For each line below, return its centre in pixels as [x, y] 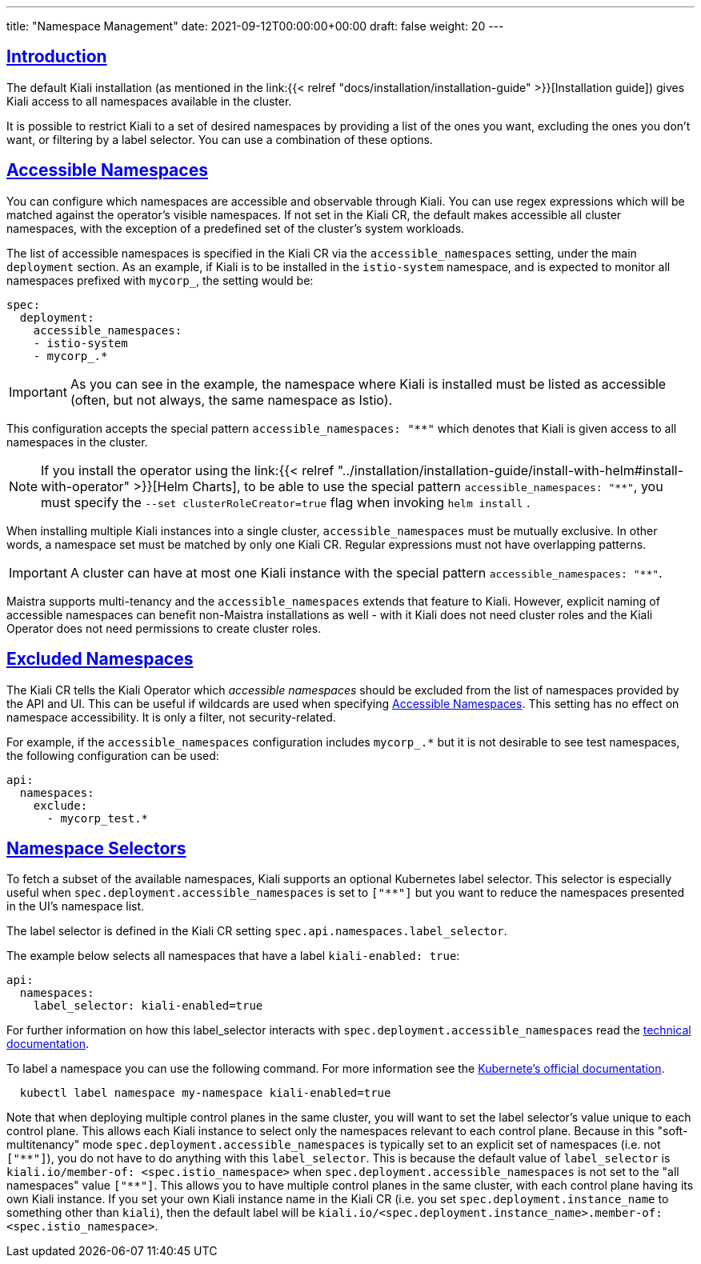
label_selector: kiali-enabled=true [148, 1006]
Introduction [57, 57]
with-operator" [85, 486]
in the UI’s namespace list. [76, 906]
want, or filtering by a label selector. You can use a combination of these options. [220, 139]
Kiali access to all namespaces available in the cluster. [149, 101]
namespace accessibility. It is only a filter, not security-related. [171, 717]
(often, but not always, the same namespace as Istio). [231, 400]
